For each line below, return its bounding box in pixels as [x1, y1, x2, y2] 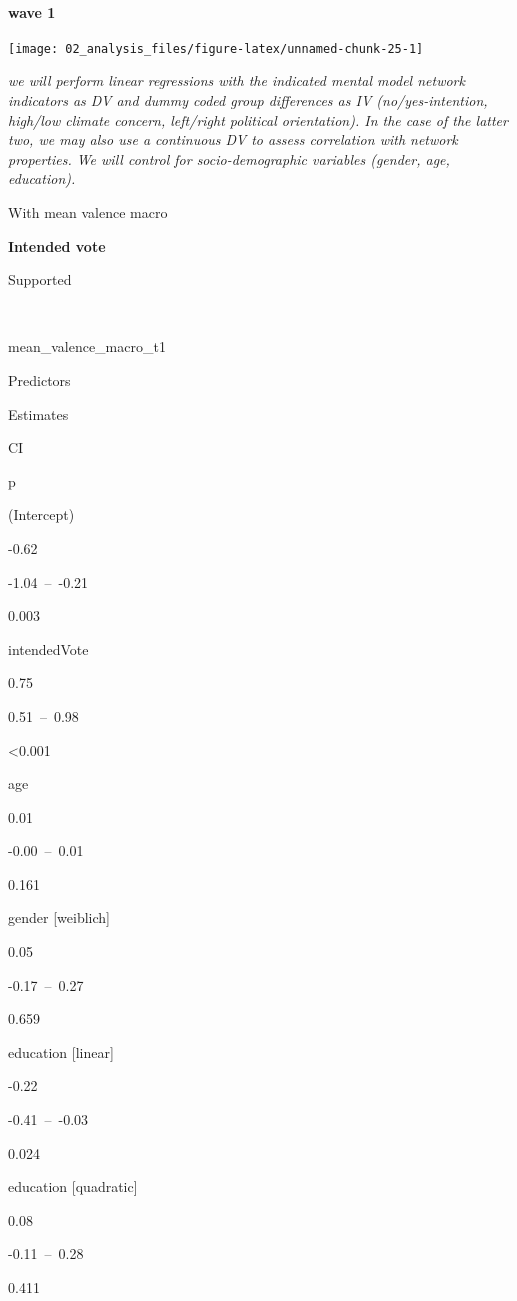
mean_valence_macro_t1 [8, 336, 166, 357]
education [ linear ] [8, 1041, 114, 1062]
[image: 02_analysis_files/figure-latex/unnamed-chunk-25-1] [8, 41, 424, 56]
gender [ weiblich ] [8, 907, 110, 928]
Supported [8, 269, 72, 290]
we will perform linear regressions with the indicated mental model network [8, 70, 465, 91]
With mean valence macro [8, 202, 168, 223]
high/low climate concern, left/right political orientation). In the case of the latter [8, 109, 508, 130]
